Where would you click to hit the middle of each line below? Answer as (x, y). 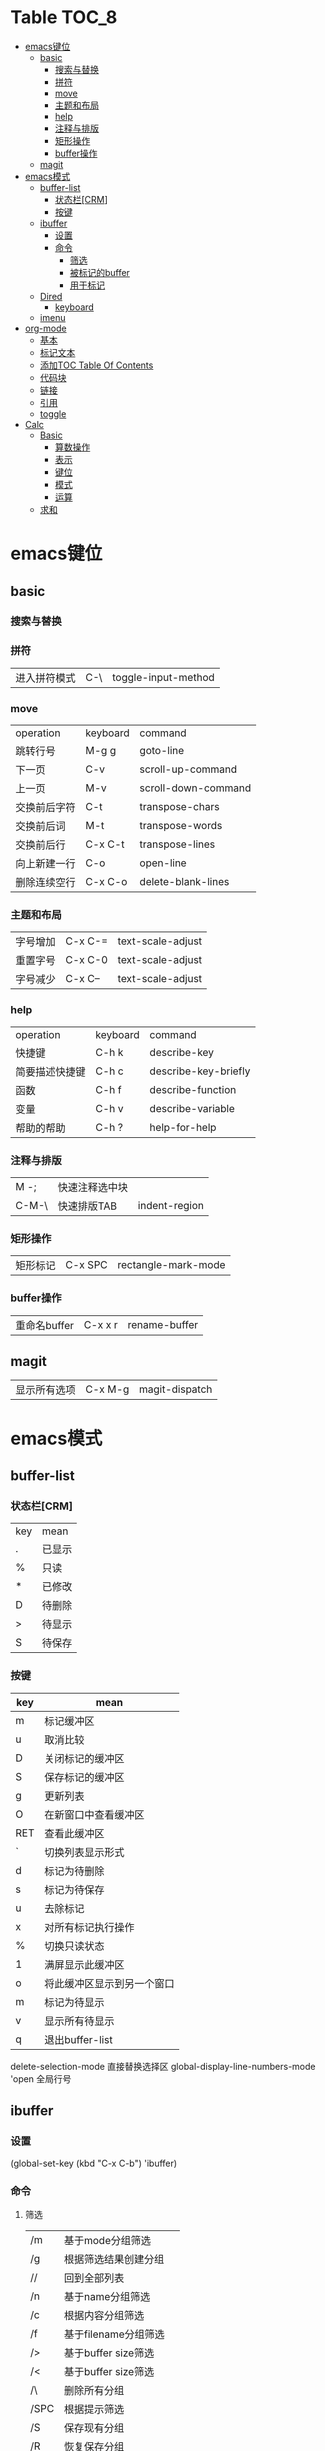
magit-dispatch (175, 1389)
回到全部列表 (94, 2278)
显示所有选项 (46, 1390)
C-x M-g (107, 1389)
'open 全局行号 (41, 2078)
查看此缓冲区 (74, 1833)
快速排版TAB (87, 1206)
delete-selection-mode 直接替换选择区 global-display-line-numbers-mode (163, 2066)
